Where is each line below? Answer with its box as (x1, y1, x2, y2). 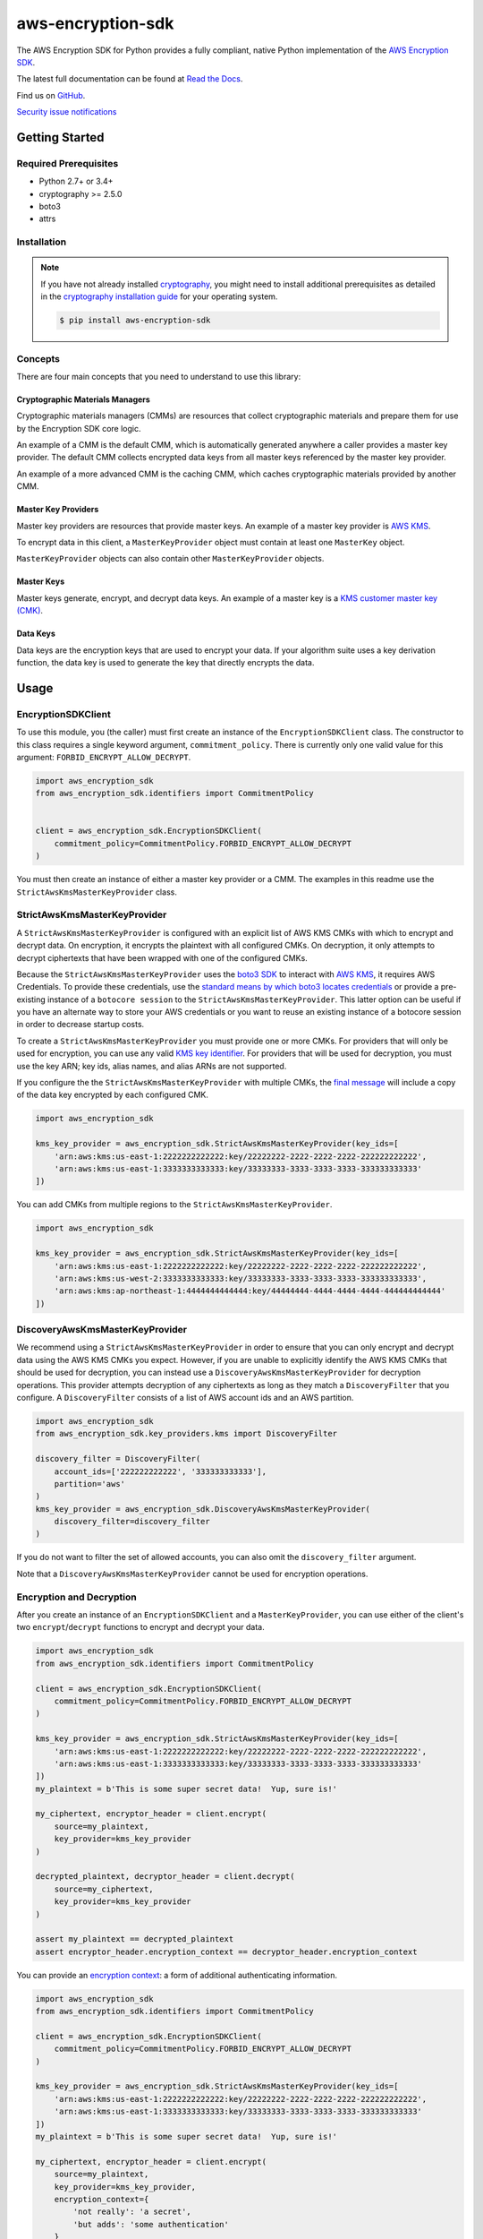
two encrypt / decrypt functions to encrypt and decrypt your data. (16, 1622, 265, 1633)
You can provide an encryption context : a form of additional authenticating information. (16, 1969, 338, 1980)
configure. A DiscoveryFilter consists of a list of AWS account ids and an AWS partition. (16, 1392, 354, 1403)
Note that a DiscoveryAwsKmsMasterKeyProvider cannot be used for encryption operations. (16, 1568, 369, 1579)
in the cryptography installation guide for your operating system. (40, 291, 278, 302)
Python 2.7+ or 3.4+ (38, 176, 114, 187)
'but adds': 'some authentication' (72, 2219, 230, 2229)
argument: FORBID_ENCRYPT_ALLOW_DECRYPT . (16, 751, 191, 762)
